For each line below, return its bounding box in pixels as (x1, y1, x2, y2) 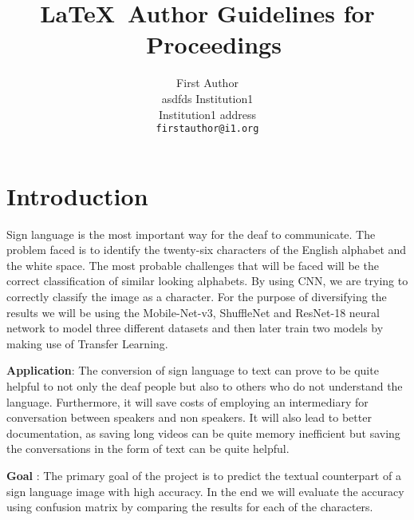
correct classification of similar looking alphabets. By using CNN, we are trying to (6, 272, 408, 289)
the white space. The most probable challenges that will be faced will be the (6, 256, 379, 273)
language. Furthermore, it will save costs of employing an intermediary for (6, 393, 369, 410)
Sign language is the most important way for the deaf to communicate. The (6, 225, 376, 242)
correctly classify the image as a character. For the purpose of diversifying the (6, 288, 387, 305)
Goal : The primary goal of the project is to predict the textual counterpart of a (6, 467, 401, 483)
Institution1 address (158, 105, 256, 122)
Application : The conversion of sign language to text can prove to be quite (6, 362, 379, 379)
